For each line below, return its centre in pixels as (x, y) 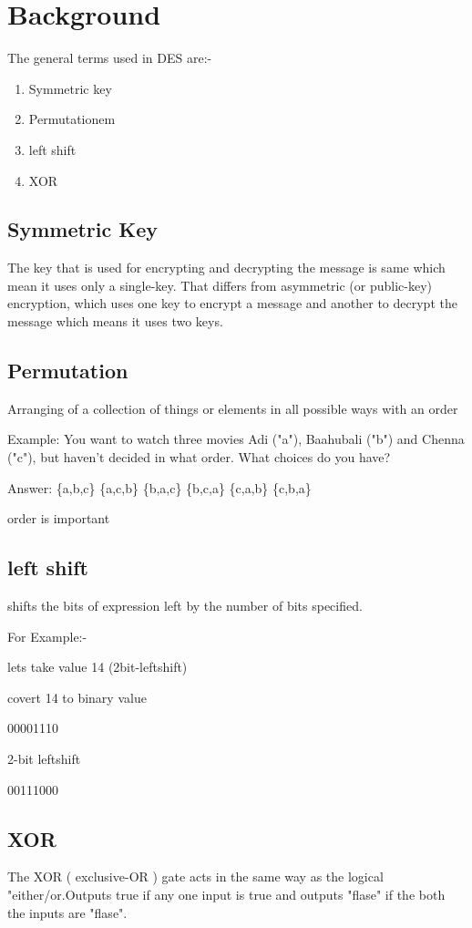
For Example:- (47, 636)
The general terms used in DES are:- (110, 58)
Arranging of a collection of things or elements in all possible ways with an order (233, 408)
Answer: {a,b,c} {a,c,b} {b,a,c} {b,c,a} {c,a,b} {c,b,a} (159, 487)
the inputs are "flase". (67, 912)
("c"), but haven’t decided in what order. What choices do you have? (199, 457)
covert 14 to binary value (77, 697)
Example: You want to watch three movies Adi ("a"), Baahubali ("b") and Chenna (236, 439)
